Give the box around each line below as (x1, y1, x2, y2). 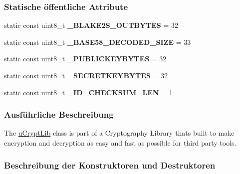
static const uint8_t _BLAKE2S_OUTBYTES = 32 (4, 20, 179, 30)
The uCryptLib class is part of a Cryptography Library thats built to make (4, 128, 235, 138)
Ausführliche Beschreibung (4, 108, 114, 121)
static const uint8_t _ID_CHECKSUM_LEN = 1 (4, 87, 173, 97)
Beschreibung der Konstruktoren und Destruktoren (4, 159, 216, 171)
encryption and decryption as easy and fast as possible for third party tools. (4, 138, 237, 148)
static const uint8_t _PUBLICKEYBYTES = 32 (4, 53, 167, 64)
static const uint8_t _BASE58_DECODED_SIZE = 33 (4, 36, 191, 47)
